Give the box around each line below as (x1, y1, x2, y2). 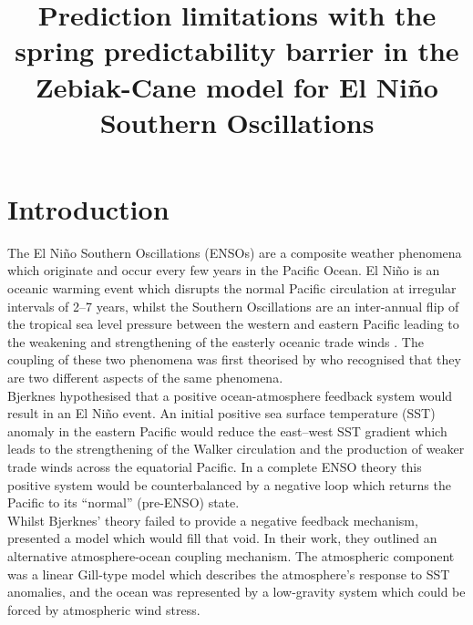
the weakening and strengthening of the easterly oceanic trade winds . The (7, 332, 424, 351)
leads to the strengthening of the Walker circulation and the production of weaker (7, 439, 465, 458)
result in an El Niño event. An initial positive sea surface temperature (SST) (7, 404, 436, 423)
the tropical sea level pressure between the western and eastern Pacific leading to (7, 314, 459, 333)
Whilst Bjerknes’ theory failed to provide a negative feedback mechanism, (7, 510, 418, 529)
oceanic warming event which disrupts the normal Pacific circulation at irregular (7, 279, 457, 298)
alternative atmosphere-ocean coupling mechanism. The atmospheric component (7, 546, 455, 565)
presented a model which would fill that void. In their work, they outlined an (7, 528, 437, 548)
